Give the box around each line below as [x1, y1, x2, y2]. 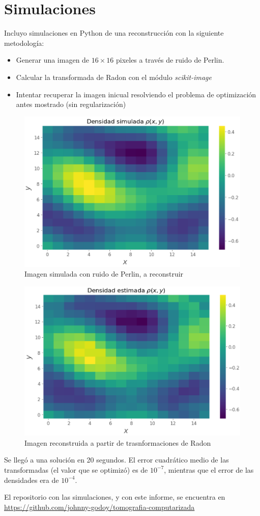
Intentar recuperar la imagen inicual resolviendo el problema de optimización [16, 89, 256, 99]
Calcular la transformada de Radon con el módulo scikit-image [16, 71, 212, 82]
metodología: [4, 37, 44, 48]
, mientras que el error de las [164, 464, 254, 475]
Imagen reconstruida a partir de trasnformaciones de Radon [24, 437, 211, 448]
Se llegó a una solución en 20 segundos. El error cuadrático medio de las [4, 454, 229, 465]
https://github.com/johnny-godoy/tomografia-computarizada [4, 501, 195, 512]
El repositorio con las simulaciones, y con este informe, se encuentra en [4, 492, 225, 502]
